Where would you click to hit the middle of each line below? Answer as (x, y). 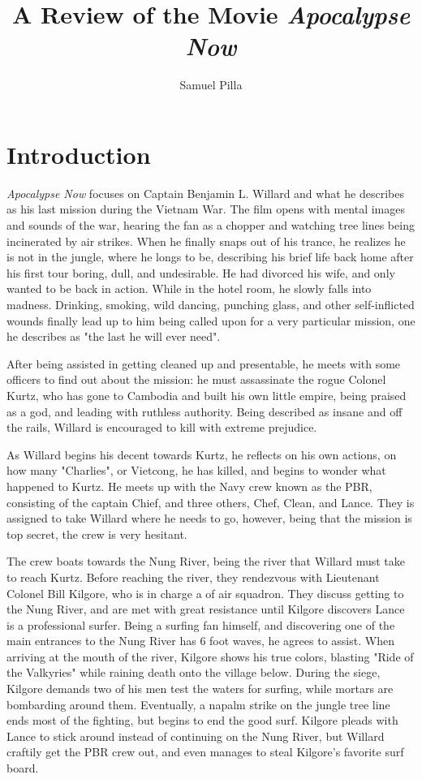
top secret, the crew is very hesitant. (97, 534)
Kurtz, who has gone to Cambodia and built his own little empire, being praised (207, 395)
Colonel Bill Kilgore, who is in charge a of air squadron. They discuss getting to (205, 593)
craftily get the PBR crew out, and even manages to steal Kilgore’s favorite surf (205, 752)
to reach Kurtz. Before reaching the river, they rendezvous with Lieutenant (193, 577)
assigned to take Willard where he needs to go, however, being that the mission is (209, 518)
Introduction (79, 154)
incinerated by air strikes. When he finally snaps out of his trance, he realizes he (206, 241)
